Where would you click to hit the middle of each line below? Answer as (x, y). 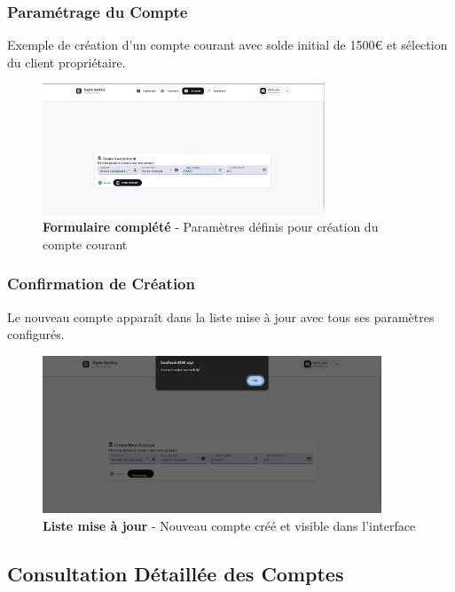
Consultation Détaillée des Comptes (176, 573)
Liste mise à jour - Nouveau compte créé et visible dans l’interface (229, 525)
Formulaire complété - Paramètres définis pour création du (211, 227)
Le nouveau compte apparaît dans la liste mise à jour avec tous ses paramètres (221, 316)
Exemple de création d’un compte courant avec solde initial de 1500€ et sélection (227, 45)
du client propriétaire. (67, 62)
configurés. (36, 334)
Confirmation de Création (101, 284)
